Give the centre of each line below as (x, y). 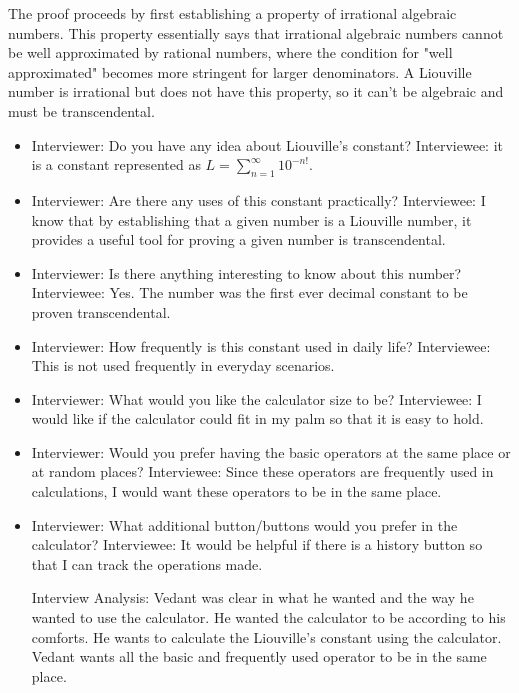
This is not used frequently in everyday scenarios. (183, 365)
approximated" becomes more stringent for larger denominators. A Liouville (240, 71)
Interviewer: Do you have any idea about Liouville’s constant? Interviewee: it (267, 144)
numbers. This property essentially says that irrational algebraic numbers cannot (256, 32)
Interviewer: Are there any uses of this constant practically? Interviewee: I (258, 199)
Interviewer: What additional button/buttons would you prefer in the (244, 524)
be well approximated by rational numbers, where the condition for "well (230, 52)
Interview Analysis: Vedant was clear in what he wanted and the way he (252, 597)
